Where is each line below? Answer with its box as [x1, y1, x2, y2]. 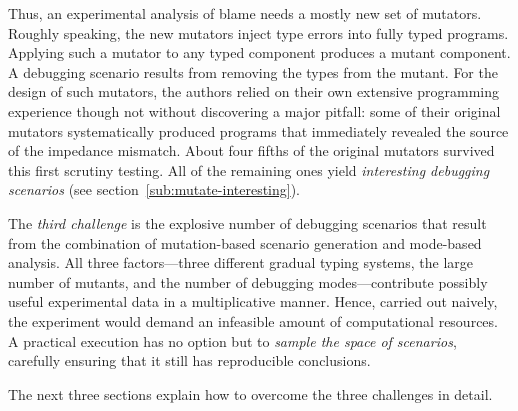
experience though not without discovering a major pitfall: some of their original [8, 100, 501, 121]
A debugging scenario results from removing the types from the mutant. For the [8, 61, 498, 82]
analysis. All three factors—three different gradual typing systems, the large [8, 252, 474, 273]
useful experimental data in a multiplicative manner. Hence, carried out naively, [8, 291, 498, 312]
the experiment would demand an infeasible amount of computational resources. [8, 310, 498, 331]
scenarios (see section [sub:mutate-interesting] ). [8, 179, 301, 200]
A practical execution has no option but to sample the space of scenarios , [8, 330, 457, 351]
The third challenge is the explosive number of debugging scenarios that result [8, 212, 487, 233]
